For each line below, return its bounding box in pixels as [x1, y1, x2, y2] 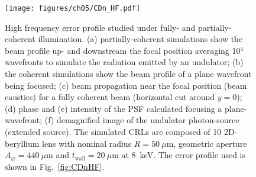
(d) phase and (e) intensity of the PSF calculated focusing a [5, 102, 222, 114]
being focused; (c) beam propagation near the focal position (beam [5, 79, 247, 91]
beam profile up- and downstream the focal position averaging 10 [5, 44, 241, 56]
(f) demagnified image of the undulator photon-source [44, 114, 239, 126]
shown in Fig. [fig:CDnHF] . [5, 160, 105, 172]
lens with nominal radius [42, 137, 132, 149]
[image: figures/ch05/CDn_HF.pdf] [5, 4, 141, 12]
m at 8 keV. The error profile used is [112, 149, 246, 161]
